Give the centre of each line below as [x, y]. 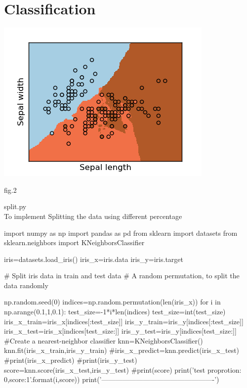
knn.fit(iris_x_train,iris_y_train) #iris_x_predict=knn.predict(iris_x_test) [122, 350]
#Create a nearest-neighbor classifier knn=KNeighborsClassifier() [103, 340]
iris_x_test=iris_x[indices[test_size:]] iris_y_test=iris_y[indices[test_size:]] [120, 331]
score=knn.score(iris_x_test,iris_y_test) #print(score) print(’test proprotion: [123, 369]
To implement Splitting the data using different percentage [93, 216]
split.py [15, 206]
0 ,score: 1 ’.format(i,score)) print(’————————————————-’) [112, 379]
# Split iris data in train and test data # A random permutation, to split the [122, 276]
